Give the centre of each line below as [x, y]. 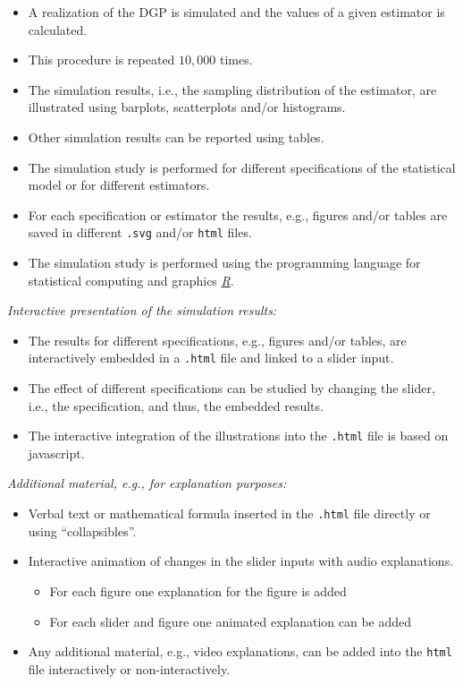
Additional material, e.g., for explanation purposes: [147, 483]
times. [236, 60]
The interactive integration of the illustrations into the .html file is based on [238, 436]
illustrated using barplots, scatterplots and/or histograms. [187, 107]
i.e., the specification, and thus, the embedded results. [176, 405]
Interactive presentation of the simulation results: [142, 310]
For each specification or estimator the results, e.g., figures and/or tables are [238, 214]
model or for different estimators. [119, 185]
